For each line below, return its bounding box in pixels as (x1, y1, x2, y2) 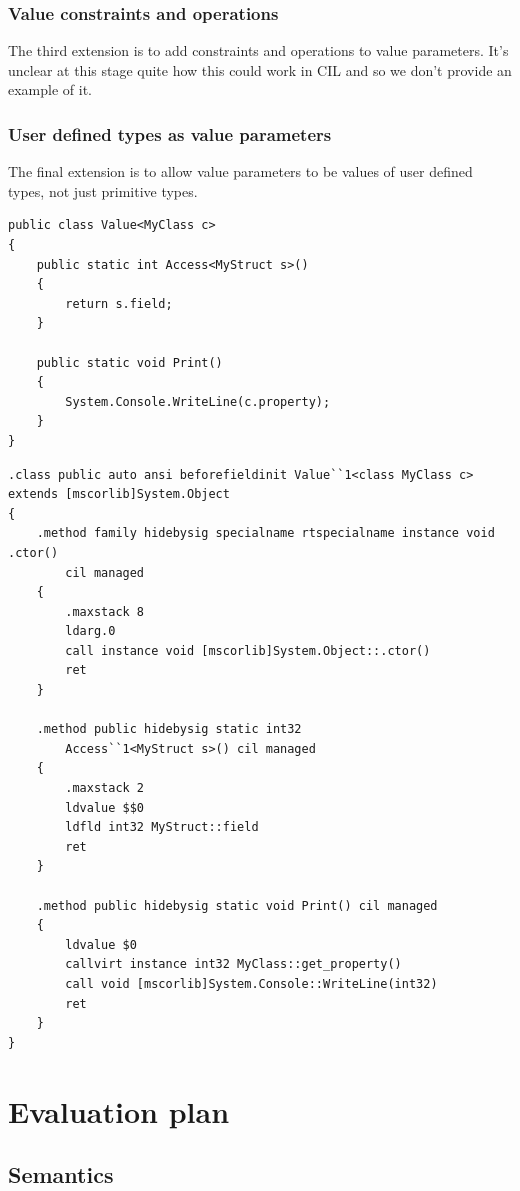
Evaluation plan (8, 1090, 230, 1131)
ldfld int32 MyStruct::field (65, 820, 259, 835)
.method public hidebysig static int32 (36, 722, 302, 737)
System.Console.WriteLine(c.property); (65, 394, 331, 409)
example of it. (8, 79, 92, 100)
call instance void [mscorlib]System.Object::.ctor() (65, 643, 431, 658)
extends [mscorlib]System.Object (8, 487, 230, 502)
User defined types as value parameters (8, 121, 332, 146)
